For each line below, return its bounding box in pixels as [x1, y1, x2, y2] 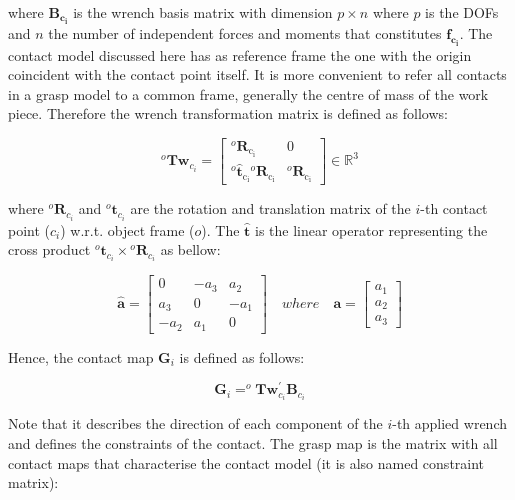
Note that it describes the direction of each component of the [8, 413, 383, 434]
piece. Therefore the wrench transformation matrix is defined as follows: [8, 103, 448, 124]
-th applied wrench [392, 413, 507, 434]
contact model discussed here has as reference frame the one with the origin [8, 44, 472, 65]
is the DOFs [425, 2, 499, 22]
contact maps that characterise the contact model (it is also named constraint [8, 452, 485, 473]
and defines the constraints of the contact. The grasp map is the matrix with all [8, 433, 498, 454]
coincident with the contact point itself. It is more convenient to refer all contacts [8, 64, 507, 85]
